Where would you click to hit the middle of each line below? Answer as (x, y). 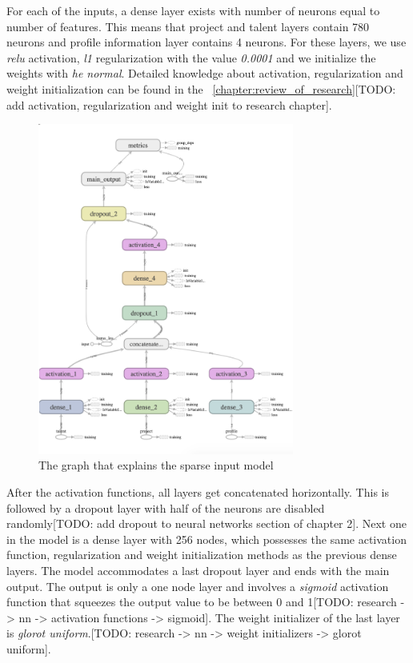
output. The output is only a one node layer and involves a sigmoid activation (198, 586)
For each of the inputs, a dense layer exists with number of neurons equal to (193, 10)
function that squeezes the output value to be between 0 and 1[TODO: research (202, 602)
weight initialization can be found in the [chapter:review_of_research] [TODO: (201, 88)
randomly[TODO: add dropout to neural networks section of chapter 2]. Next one (206, 523)
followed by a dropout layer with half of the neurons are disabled (166, 507)
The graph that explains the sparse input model (156, 465)
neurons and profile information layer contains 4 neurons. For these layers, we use (206, 42)
